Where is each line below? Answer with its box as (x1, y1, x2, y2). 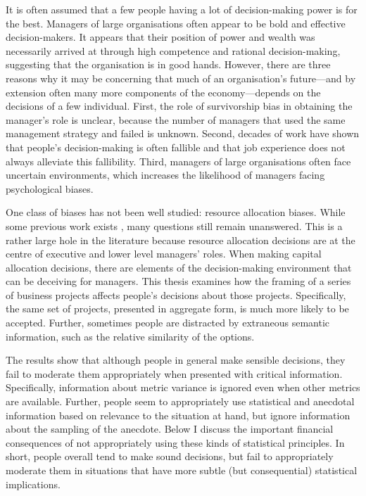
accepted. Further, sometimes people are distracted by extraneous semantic (6, 315, 330, 330)
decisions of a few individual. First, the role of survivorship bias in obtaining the (6, 98, 353, 113)
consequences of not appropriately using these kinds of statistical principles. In (6, 435, 345, 450)
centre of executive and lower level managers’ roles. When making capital (6, 246, 322, 261)
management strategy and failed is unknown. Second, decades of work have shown (6, 126, 360, 141)
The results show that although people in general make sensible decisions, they (6, 352, 346, 367)
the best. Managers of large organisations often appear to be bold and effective (6, 15, 346, 30)
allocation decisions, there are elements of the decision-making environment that (6, 260, 352, 274)
